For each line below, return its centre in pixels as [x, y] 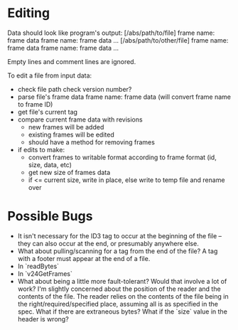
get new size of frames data [69, 172]
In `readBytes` [38, 266]
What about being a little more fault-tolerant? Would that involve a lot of [122, 281]
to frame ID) [35, 104]
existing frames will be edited [71, 134]
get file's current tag [48, 112]
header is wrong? [43, 319]
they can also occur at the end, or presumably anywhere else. [108, 243]
